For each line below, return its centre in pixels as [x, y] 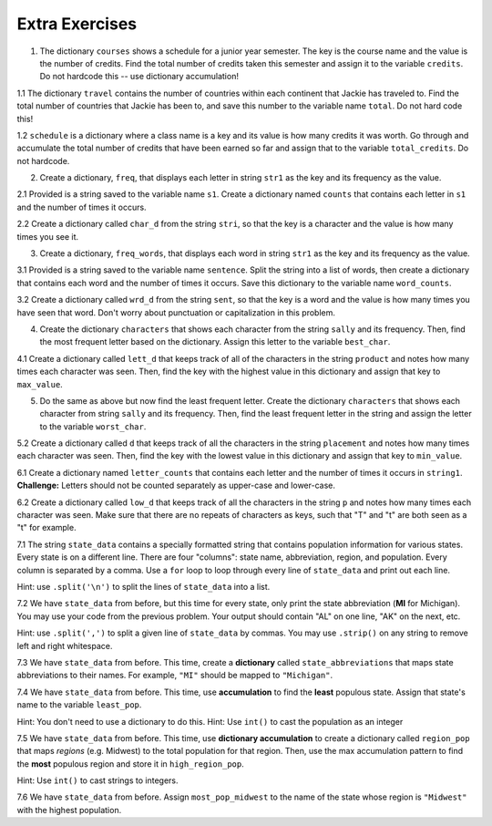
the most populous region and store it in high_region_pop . [131, 764]
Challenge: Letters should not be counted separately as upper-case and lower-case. [176, 485]
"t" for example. [46, 528]
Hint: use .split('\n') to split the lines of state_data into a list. [143, 587]
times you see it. [48, 236]
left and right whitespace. [65, 645]
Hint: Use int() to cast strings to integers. [97, 780]
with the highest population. [69, 810]
